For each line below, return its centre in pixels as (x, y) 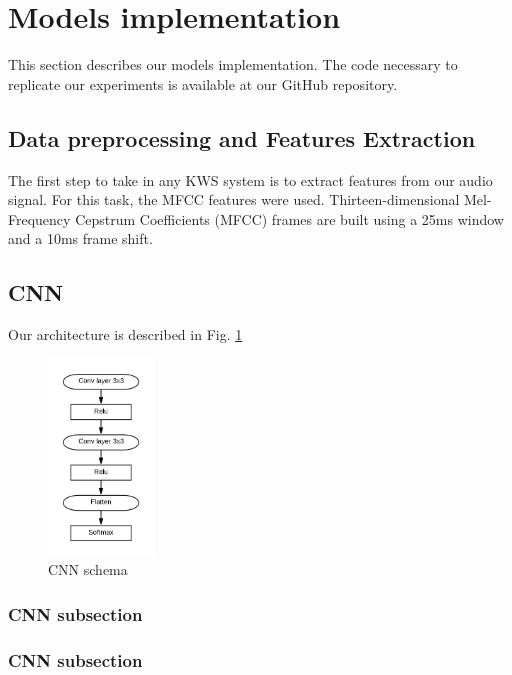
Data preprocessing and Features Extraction (242, 137)
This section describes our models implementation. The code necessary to (233, 64)
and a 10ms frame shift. (80, 238)
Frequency (39, 218)
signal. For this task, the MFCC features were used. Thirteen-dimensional (234, 199)
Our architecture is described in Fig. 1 (125, 334)
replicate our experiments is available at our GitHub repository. (203, 83)
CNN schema (88, 569)
